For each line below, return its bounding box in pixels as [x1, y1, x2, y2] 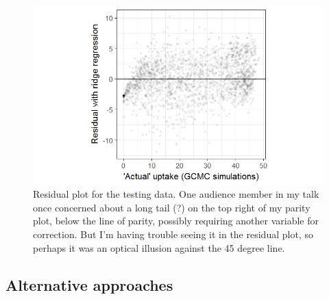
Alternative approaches [5, 274, 173, 295]
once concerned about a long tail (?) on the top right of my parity [33, 200, 310, 214]
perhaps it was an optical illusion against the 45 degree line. [33, 240, 285, 255]
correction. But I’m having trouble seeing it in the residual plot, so [33, 227, 313, 242]
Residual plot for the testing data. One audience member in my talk [33, 187, 319, 201]
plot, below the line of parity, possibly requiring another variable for [33, 213, 319, 228]
